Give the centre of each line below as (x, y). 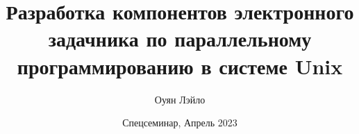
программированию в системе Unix (180, 66)
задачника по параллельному (180, 39)
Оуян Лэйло (180, 99)
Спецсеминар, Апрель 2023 (180, 123)
